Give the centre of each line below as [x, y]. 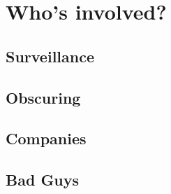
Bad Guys [43, 180]
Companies [46, 138]
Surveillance [50, 56]
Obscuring [43, 97]
